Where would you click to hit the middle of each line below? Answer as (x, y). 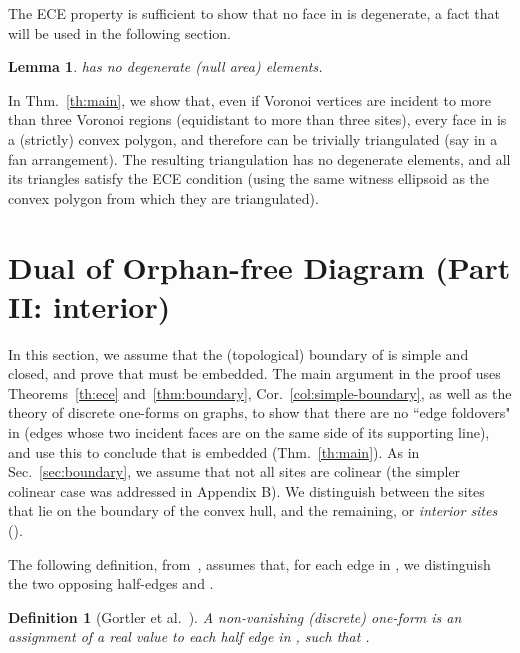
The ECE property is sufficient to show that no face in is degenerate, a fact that (254, 13)
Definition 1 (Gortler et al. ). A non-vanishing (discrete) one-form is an (235, 616)
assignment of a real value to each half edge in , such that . (189, 636)
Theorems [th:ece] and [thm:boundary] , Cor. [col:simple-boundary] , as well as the (260, 392)
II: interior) (89, 305)
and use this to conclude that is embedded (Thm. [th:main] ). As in (214, 451)
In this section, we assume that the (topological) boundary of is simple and (238, 353)
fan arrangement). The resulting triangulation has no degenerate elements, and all (259, 158)
